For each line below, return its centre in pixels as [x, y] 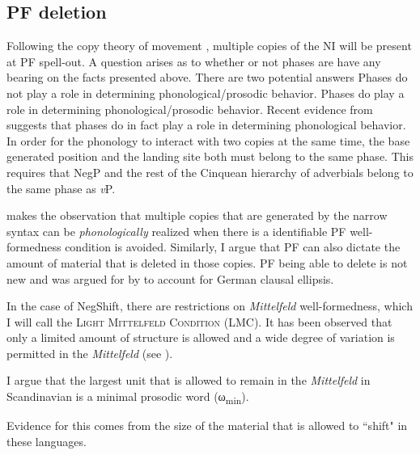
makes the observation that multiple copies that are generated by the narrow [197, 215]
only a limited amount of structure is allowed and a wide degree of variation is [201, 337]
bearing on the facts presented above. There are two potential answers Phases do [207, 77]
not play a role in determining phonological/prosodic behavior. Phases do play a [206, 93]
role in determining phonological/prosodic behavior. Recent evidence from [190, 109]
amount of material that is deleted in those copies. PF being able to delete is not [207, 262]
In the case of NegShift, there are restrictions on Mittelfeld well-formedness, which [210, 306]
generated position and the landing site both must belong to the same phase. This [210, 156]
